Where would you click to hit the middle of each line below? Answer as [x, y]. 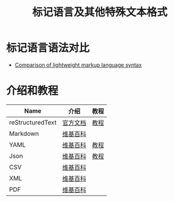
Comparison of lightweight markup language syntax [78, 65]
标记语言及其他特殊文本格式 [99, 12]
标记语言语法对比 [48, 48]
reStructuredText [33, 122]
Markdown [24, 133]
